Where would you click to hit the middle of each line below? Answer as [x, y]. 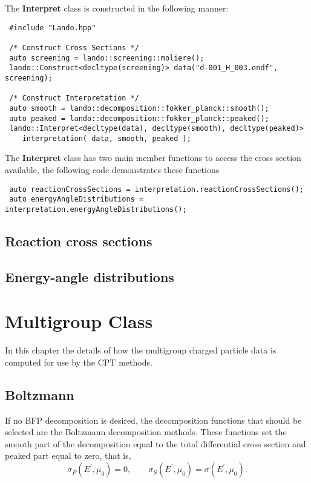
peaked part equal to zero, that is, [68, 455]
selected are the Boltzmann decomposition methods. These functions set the [146, 432]
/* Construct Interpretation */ [74, 98]
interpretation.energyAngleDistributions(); [96, 209]
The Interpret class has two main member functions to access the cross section [153, 158]
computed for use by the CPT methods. [79, 362]
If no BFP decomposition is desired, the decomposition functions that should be [153, 420]
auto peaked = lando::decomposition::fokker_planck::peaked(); [139, 118]
